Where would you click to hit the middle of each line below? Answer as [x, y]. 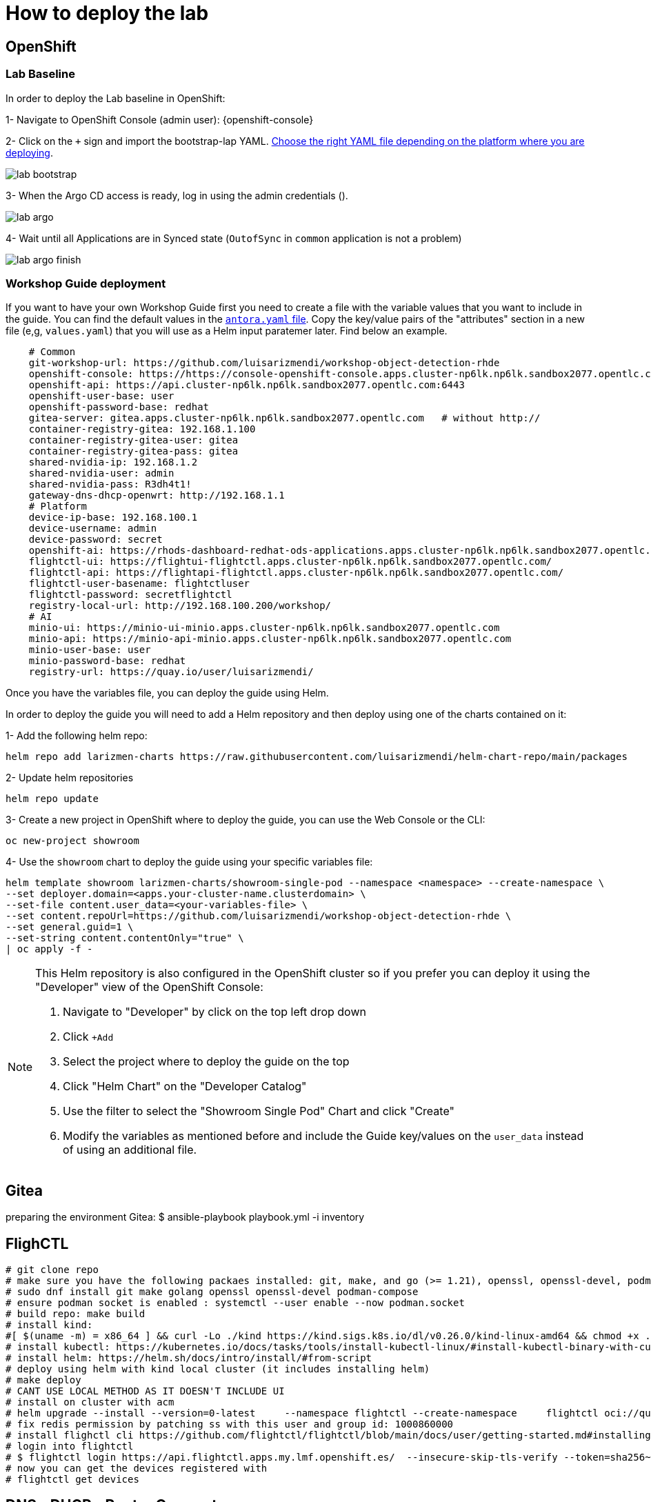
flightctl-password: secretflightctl [130, 595]
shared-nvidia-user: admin [101, 473]
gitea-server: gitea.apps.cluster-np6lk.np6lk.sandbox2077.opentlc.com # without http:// [284, 418]
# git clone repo [52, 1269]
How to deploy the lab [107, 13]
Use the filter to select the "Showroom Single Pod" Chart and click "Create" [259, 1111]
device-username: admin [93, 529]
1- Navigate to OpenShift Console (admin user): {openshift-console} [160, 119]
